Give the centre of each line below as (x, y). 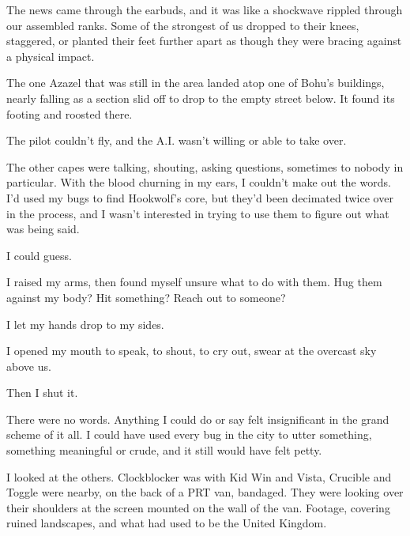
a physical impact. (51, 56)
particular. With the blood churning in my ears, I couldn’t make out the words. (199, 182)
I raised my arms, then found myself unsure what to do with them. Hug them (194, 282)
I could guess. (39, 255)
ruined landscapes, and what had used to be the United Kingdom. (167, 523)
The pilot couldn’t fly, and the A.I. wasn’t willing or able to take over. (177, 140)
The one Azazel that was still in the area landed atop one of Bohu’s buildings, (196, 83)
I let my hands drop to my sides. (85, 324)
